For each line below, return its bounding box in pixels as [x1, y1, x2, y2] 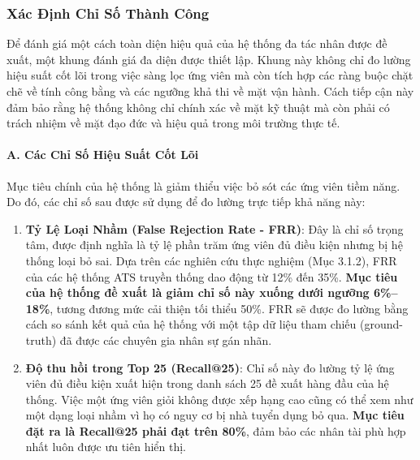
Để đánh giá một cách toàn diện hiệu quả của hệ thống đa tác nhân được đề [6, 35, 388, 52]
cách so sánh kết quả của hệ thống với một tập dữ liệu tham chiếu [25, 316, 357, 333]
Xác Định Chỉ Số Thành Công [6, 2, 210, 23]
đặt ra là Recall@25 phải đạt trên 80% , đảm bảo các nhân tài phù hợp [25, 422, 406, 439]
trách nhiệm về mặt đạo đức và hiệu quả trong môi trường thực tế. [6, 114, 340, 131]
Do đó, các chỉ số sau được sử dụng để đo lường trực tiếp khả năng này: [6, 193, 366, 210]
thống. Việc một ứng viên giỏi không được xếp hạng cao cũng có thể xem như [25, 390, 414, 407]
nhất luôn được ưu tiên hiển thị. [25, 438, 187, 455]
